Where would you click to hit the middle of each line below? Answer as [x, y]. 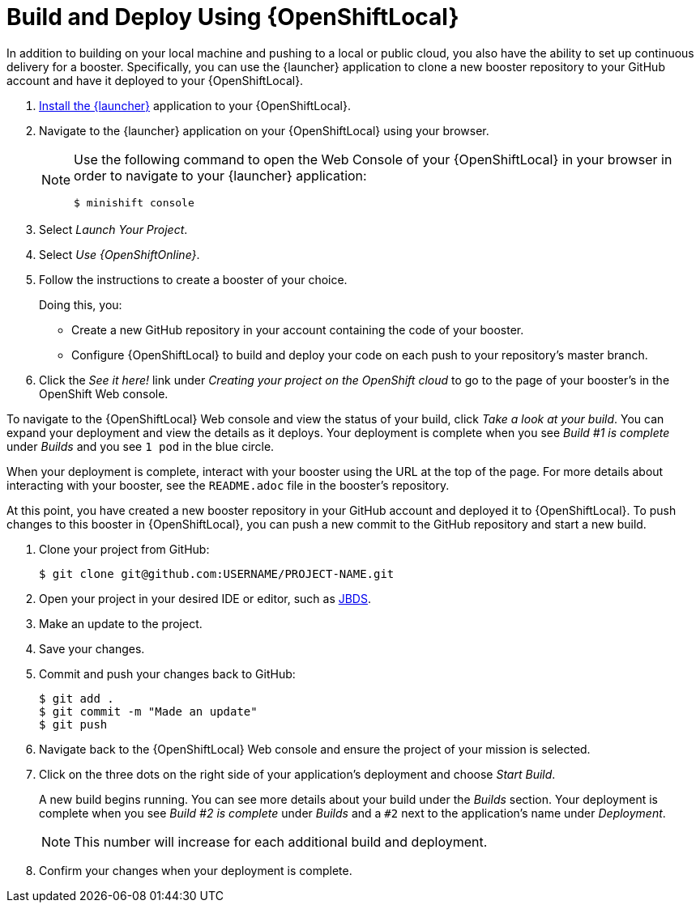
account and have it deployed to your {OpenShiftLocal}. [155, 80]
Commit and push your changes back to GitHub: [167, 673]
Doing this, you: [81, 304]
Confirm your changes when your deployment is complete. [196, 870]
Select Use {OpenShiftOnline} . [120, 254]
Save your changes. [92, 648]
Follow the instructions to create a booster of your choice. [193, 279]
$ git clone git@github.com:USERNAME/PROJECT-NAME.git [217, 573]
